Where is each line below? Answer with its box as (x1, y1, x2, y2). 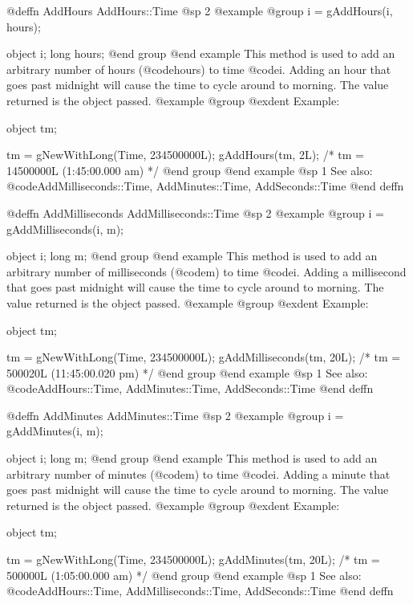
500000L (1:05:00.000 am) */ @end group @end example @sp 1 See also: (6, 566, 362, 583)
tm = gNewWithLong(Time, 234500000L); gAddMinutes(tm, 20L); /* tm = (6, 551, 380, 568)
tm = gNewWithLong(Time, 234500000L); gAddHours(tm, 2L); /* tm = (6, 146, 364, 163)
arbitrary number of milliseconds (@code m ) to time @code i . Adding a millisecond (6, 263, 407, 280)
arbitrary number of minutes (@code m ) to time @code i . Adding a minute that (6, 465, 391, 482)
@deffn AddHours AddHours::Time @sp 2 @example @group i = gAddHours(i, (6, 2, 393, 18)
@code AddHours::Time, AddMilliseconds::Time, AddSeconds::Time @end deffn (6, 582, 394, 599)
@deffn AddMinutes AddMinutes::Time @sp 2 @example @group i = (6, 406, 344, 423)
